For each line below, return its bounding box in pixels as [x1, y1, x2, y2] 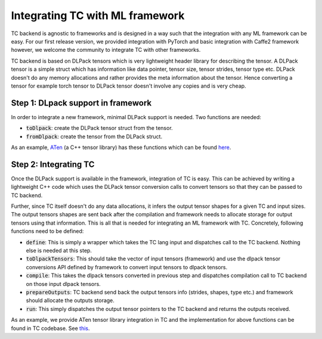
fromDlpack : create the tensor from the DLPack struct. [26, 133, 163, 140]
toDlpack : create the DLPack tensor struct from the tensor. [26, 125, 173, 132]
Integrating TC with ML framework [11, 9, 185, 22]
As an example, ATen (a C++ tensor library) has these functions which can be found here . [11, 144, 231, 151]
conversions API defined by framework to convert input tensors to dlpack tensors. [26, 263, 228, 270]
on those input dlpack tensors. [26, 280, 101, 287]
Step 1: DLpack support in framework [11, 98, 152, 108]
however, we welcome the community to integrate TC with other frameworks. [11, 46, 201, 54]
